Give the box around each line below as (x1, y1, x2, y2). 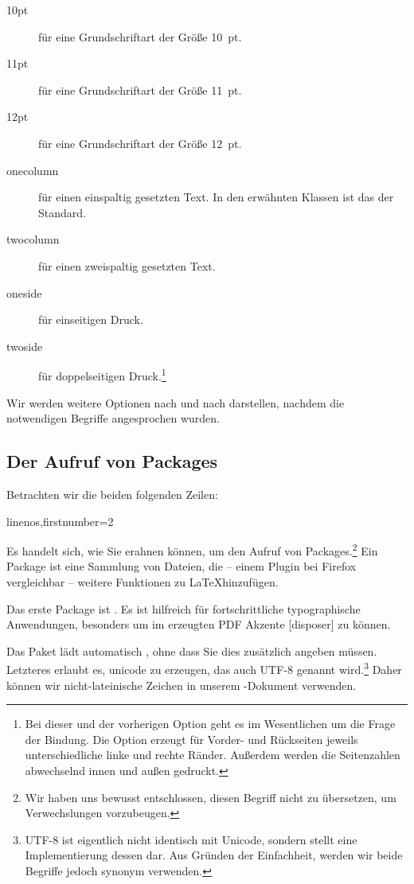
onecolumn (6, 162, 59, 178)
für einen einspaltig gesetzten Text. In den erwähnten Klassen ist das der (38, 189, 394, 205)
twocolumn (6, 231, 60, 247)
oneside (6, 284, 42, 301)
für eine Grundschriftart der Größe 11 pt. (38, 81, 242, 98)
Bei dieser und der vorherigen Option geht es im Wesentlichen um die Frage (25, 715, 396, 732)
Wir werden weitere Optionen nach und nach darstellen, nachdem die (6, 394, 345, 411)
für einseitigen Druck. (38, 311, 143, 328)
